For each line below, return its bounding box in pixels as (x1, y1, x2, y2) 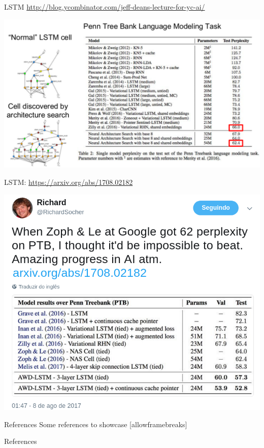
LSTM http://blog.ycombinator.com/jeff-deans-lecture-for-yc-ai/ (4, 2, 205, 12)
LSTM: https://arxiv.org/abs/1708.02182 (4, 177, 133, 187)
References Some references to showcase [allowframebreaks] (4, 419, 187, 429)
